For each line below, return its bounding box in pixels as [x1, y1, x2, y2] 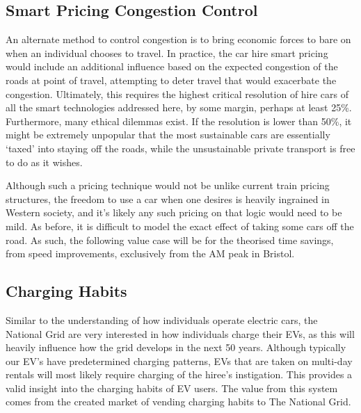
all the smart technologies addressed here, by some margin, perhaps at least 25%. [6, 100, 352, 115]
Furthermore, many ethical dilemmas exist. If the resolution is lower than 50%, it [6, 113, 352, 128]
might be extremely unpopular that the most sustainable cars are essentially [6, 127, 330, 142]
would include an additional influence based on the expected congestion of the [6, 59, 338, 74]
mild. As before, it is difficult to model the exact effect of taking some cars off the [6, 218, 354, 233]
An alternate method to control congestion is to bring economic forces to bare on [6, 32, 351, 47]
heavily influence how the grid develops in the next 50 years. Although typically [6, 340, 346, 355]
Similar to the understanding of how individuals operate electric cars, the [6, 312, 318, 327]
